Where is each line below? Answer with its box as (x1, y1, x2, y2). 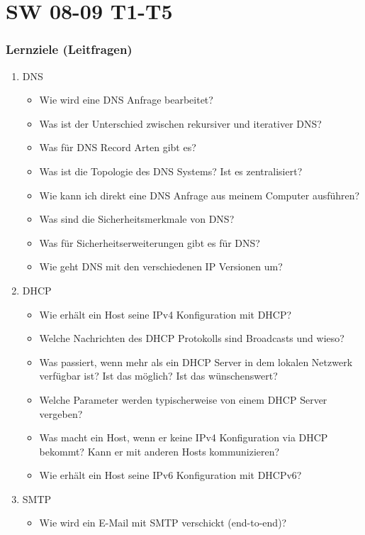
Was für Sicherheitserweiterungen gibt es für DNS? (39, 235, 260, 250)
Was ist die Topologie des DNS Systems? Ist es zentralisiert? (39, 163, 303, 178)
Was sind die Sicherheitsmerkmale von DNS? (39, 211, 235, 226)
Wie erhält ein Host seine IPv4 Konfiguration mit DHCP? (39, 307, 292, 321)
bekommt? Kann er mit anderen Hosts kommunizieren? (39, 443, 280, 458)
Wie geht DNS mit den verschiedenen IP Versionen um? (39, 259, 283, 274)
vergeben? (39, 406, 83, 421)
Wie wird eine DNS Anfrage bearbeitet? (39, 92, 213, 107)
